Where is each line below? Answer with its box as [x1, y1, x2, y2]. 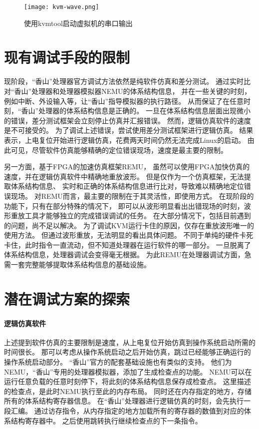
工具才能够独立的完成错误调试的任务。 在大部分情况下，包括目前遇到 [24, 210, 251, 221]
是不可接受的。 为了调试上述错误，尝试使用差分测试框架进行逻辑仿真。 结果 [4, 125, 254, 135]
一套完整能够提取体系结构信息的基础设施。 [10, 259, 151, 270]
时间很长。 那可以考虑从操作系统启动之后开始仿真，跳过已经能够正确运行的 [4, 347, 251, 357]
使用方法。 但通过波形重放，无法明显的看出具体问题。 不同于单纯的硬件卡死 [4, 230, 254, 240]
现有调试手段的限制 [4, 47, 130, 67]
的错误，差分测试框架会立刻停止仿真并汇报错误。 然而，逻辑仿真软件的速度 [4, 115, 251, 125]
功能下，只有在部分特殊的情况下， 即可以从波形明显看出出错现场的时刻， [4, 200, 244, 211]
